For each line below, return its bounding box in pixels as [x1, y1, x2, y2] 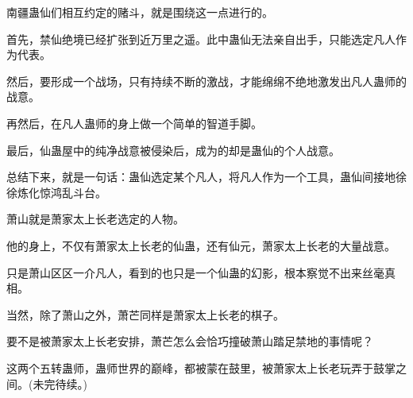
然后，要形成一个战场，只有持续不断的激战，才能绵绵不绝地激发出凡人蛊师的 [6, 72, 407, 89]
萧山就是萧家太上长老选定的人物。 [6, 211, 184, 227]
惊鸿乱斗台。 [39, 184, 106, 200]
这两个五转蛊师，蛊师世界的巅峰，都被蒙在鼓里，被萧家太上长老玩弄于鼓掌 [6, 359, 396, 376]
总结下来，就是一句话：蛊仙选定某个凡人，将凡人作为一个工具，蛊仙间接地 [6, 168, 396, 185]
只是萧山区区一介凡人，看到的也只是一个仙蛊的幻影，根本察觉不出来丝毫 [6, 264, 384, 280]
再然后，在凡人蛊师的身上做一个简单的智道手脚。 [6, 114, 262, 131]
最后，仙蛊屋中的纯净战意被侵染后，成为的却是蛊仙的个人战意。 [6, 141, 340, 158]
